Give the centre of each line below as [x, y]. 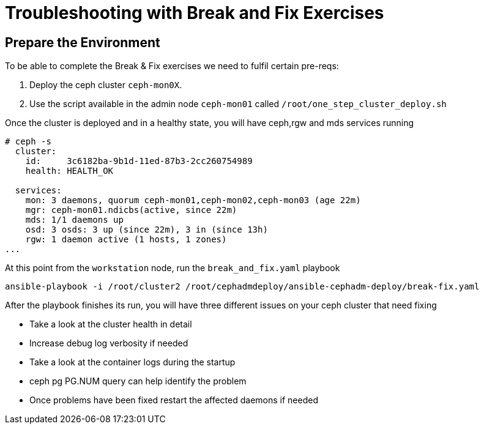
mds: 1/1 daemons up [74, 220]
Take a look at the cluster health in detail [111, 324]
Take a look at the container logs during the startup [132, 362]
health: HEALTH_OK [69, 171]
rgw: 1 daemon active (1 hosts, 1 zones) [126, 240]
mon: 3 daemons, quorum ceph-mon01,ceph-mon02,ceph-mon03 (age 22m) [193, 200]
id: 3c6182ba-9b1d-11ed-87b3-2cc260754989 [139, 161]
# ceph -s [28, 142]
